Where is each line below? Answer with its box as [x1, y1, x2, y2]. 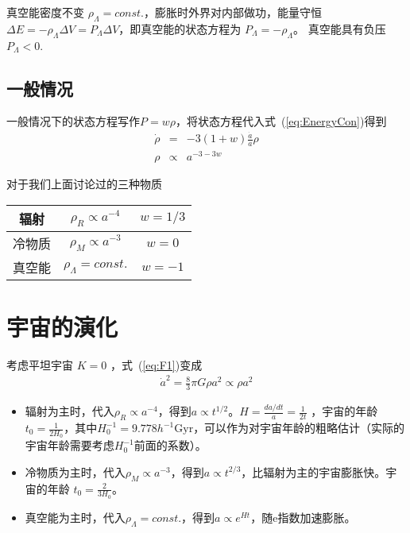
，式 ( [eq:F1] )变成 [110, 356, 203, 373]
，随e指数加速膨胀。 [250, 508, 356, 525]
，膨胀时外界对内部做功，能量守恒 [143, 4, 322, 20]
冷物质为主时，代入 [25, 463, 126, 480]
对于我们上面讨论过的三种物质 [6, 176, 162, 192]
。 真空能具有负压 [293, 20, 386, 37]
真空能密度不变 [6, 4, 84, 20]
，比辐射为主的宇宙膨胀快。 [241, 463, 386, 480]
